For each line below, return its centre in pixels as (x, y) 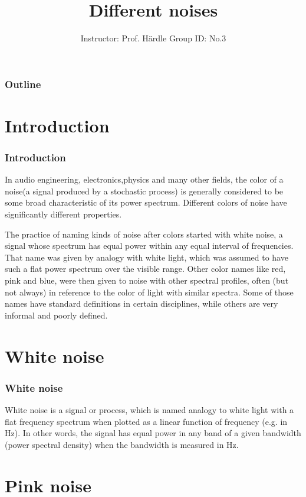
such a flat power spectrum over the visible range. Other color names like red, (145, 269)
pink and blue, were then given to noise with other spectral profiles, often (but (147, 280)
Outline (23, 84)
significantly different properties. (63, 214)
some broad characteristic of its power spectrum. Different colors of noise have (146, 202)
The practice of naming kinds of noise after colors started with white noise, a (144, 234)
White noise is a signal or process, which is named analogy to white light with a (149, 409)
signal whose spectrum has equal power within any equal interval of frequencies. (149, 246)
